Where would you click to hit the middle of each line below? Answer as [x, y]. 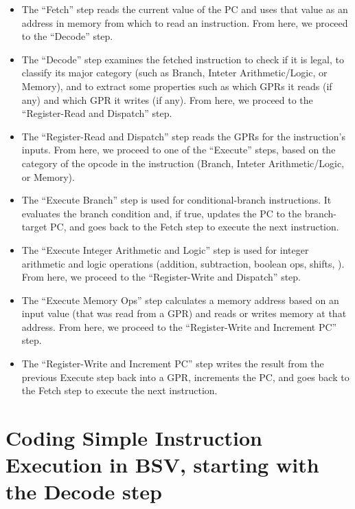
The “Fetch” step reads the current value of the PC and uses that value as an [185, 9]
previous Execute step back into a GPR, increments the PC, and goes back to [185, 377]
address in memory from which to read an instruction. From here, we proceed [185, 22]
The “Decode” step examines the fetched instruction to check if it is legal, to [183, 59]
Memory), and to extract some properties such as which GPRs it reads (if [177, 86]
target [34, 227]
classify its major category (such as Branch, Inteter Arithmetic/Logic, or [174, 73]
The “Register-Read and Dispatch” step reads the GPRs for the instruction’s [183, 136]
